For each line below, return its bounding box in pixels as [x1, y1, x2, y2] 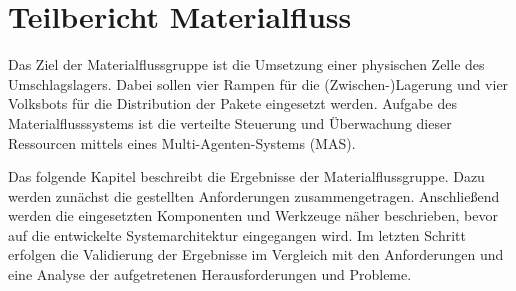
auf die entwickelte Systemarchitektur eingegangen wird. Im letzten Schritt [8, 224, 466, 245]
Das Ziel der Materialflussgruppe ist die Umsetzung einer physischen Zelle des [8, 54, 485, 75]
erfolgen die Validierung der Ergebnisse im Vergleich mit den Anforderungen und [8, 244, 504, 265]
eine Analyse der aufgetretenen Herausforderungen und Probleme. [8, 264, 412, 285]
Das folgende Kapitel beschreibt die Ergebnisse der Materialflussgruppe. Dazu [8, 166, 485, 187]
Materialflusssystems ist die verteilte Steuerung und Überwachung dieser [8, 112, 452, 133]
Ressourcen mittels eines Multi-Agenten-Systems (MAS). [8, 132, 356, 153]
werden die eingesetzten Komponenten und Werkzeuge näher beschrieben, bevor [8, 205, 498, 226]
